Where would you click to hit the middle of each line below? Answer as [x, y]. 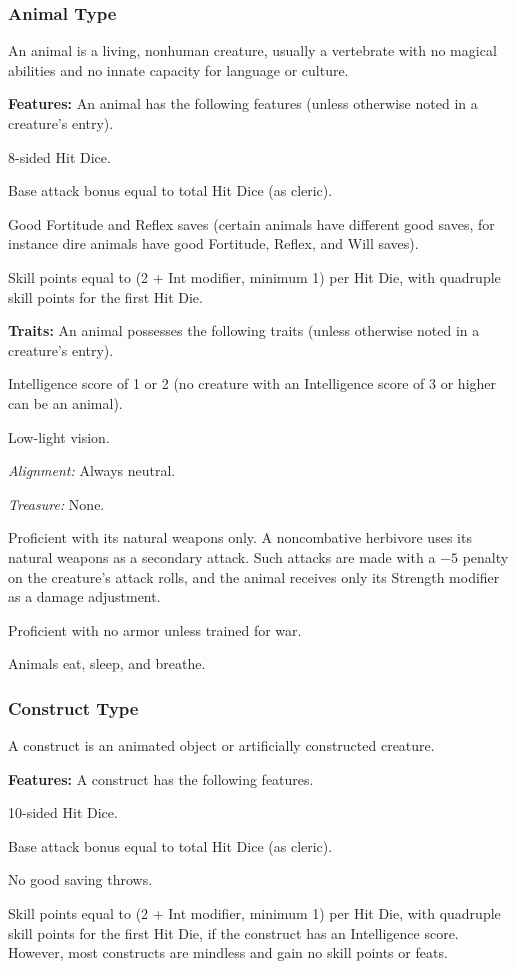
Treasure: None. [56, 503]
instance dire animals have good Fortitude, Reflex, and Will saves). [213, 243]
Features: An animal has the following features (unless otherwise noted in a [243, 103]
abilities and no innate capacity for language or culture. [178, 69]
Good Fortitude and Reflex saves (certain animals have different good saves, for [251, 223]
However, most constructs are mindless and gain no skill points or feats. [228, 952]
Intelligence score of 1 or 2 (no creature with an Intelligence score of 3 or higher [252, 383]
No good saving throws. [80, 879]
